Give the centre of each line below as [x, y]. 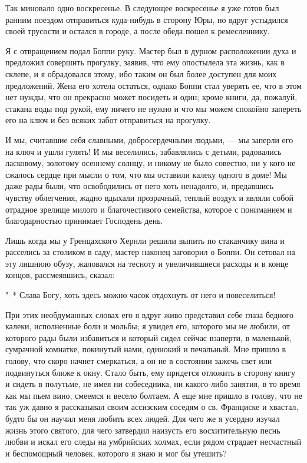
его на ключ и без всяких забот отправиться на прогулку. [108, 120]
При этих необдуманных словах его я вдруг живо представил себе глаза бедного [149, 314]
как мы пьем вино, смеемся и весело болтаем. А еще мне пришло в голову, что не [154, 395]
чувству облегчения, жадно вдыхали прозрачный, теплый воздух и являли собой [149, 197]
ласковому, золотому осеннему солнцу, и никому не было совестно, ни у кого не [151, 163]
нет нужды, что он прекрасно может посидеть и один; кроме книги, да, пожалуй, [151, 97]
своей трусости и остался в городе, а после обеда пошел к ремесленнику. [138, 31]
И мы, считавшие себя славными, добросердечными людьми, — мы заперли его [149, 139]
